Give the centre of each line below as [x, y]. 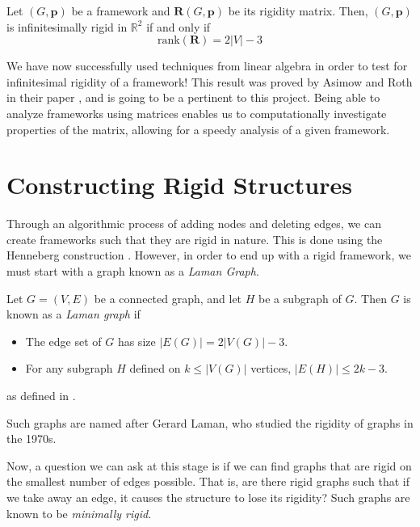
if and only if [178, 26]
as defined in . [41, 396]
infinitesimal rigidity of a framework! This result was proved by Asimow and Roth [210, 81]
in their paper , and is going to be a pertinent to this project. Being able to [193, 97]
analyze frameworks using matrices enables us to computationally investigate [197, 113]
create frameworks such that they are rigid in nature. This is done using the [195, 239]
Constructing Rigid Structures [179, 185]
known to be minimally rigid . [79, 513]
